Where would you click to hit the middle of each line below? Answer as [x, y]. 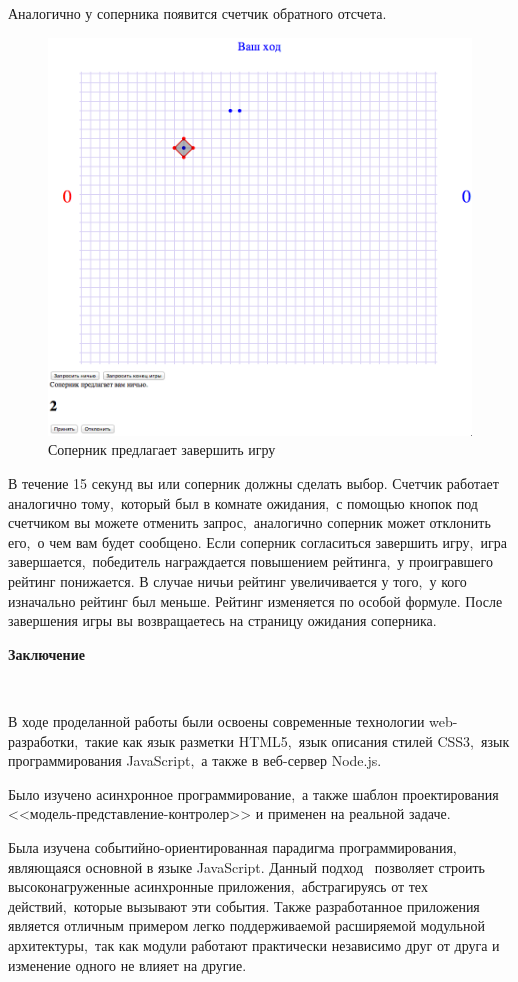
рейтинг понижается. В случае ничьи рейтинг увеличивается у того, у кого [237, 581]
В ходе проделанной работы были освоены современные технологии [216, 720]
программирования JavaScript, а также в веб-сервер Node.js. [195, 760]
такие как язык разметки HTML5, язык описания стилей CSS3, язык [297, 740]
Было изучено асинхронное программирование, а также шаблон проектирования [253, 793]
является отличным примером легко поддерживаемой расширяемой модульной [246, 925]
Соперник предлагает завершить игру [162, 449]
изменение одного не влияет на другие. [127, 964]
